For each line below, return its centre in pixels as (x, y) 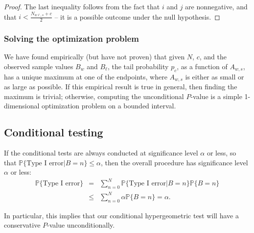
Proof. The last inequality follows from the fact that (82, 6)
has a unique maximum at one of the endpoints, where (86, 76)
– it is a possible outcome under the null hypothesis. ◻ (137, 16)
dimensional (22, 106)
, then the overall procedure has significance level (174, 162)
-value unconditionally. (81, 225)
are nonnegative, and (216, 6)
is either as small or (215, 76)
